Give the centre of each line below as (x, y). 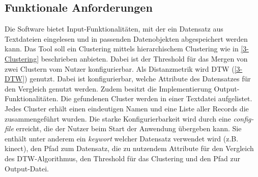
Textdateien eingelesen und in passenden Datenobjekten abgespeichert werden (126, 38)
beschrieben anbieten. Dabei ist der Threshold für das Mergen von (144, 58)
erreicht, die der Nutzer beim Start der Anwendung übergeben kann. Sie (129, 128)
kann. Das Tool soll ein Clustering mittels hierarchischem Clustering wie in (122, 49)
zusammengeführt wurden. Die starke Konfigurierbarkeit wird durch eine (118, 118)
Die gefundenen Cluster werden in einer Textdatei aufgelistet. (156, 98)
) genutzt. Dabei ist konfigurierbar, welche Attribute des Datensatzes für (138, 79)
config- (243, 118)
